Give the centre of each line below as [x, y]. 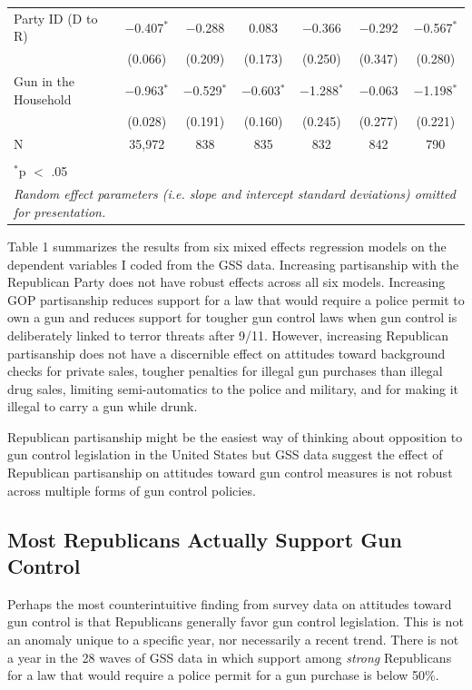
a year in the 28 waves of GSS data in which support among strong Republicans [230, 657]
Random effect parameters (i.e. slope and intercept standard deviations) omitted [235, 194]
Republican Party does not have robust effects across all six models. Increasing [226, 282]
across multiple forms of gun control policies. [132, 490]
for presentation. [60, 211]
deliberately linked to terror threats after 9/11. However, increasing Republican [228, 335]
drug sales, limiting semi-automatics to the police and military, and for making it [233, 388]
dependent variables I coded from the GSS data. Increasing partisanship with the [233, 264]
